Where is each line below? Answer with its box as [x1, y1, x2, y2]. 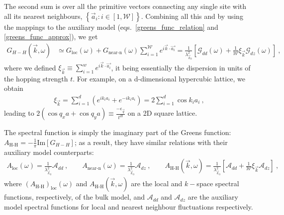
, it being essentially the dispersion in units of [111, 62, 251, 72]
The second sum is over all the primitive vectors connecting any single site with [4, 1, 247, 11]
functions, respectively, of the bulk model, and [4, 192, 145, 202]
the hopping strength [4, 73, 68, 83]
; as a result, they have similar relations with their [74, 137, 228, 147]
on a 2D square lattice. [127, 108, 197, 118]
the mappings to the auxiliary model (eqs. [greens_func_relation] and [4, 21, 218, 32]
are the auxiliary [188, 192, 238, 202]
